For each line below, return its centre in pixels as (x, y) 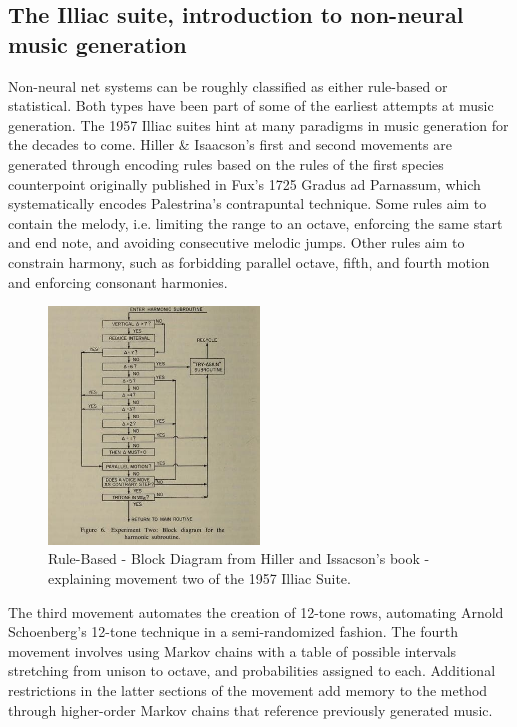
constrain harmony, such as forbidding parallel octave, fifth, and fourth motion (249, 261)
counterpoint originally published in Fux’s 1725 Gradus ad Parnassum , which (244, 183)
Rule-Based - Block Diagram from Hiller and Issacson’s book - (239, 558)
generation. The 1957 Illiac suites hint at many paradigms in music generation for (258, 124)
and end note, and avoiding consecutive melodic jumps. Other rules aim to (236, 242)
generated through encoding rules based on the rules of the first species (226, 163)
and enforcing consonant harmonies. (118, 281)
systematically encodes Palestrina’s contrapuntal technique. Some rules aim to (247, 203)
